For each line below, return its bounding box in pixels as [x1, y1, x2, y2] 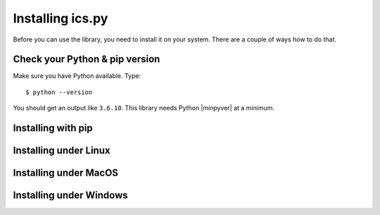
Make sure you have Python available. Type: [13, 72, 141, 80]
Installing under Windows [13, 190, 128, 202]
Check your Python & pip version [13, 53, 160, 65]
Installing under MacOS [13, 167, 119, 179]
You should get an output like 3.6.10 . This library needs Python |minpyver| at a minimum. [13, 104, 274, 112]
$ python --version [25, 88, 93, 96]
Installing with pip [13, 122, 93, 134]
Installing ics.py [13, 11, 108, 26]
